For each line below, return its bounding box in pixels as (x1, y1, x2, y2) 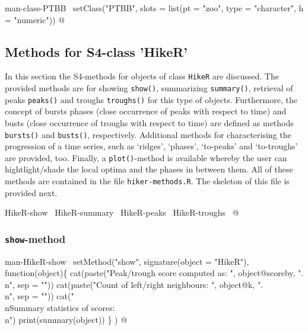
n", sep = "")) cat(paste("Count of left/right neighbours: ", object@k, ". (5, 278, 263, 290)
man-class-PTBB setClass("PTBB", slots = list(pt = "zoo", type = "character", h (5, 2, 304, 14)
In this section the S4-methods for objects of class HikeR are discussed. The (5, 70, 279, 82)
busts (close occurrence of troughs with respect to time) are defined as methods (5, 116, 294, 129)
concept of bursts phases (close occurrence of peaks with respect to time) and (5, 105, 287, 117)
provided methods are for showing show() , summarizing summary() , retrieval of (5, 82, 293, 94)
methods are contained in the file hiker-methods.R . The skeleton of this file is (5, 175, 290, 187)
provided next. (5, 186, 58, 198)
